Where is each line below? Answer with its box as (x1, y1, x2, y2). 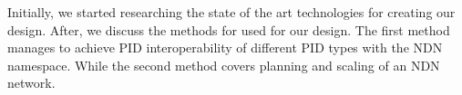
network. (7, 73, 56, 92)
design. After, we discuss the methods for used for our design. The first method (7, 20, 450, 39)
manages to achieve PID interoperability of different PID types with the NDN (7, 38, 443, 57)
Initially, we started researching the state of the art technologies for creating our (7, 3, 456, 21)
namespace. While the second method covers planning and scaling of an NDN (7, 55, 440, 74)
